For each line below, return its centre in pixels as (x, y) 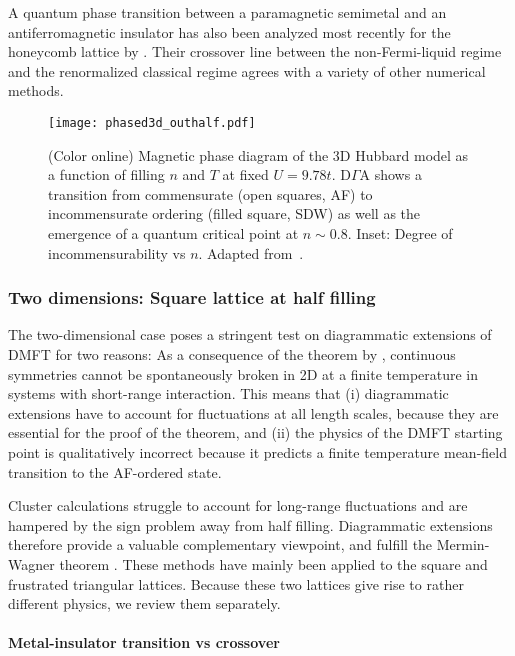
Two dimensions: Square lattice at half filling (192, 297)
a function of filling (106, 174)
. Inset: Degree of (400, 233)
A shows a (390, 174)
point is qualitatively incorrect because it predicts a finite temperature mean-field (257, 451)
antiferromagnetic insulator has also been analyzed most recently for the (229, 31)
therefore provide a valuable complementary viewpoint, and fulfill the (220, 544)
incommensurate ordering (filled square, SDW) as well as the (234, 213)
